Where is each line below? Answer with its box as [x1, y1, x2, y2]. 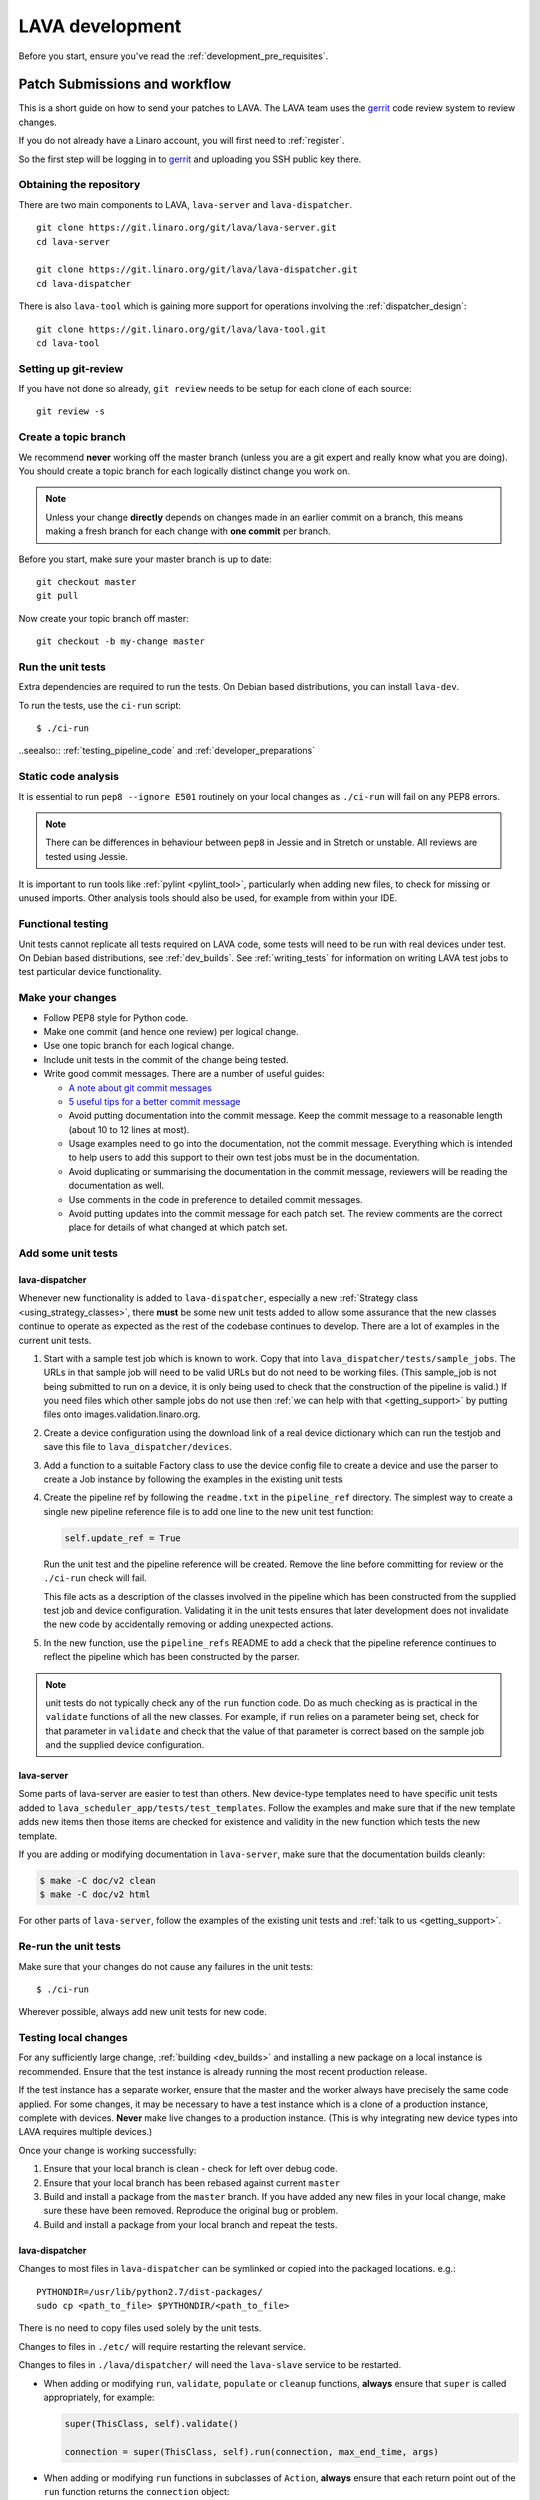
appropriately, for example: [43, 2391, 155, 2403]
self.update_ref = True [64, 1532, 182, 1544]
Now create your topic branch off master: [18, 612, 189, 624]
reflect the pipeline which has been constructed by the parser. [43, 1651, 300, 1663]
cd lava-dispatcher [36, 278, 132, 289]
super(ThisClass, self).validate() [64, 2418, 239, 2429]
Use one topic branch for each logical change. [43, 1040, 235, 1052]
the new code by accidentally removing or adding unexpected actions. [43, 1618, 334, 1630]
